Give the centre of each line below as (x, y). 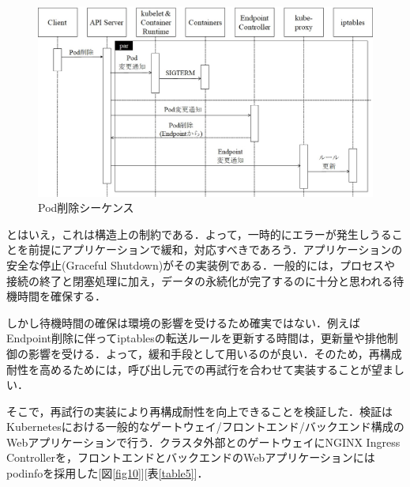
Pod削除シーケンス (86, 208)
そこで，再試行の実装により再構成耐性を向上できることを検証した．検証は (199, 411)
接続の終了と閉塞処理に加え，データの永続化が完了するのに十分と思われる (200, 280)
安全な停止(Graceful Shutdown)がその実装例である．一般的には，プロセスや (201, 264)
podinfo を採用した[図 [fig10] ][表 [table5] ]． (107, 473)
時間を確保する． (61, 296)
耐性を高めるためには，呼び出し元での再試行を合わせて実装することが (189, 369)
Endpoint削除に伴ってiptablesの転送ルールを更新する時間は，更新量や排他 (197, 338)
